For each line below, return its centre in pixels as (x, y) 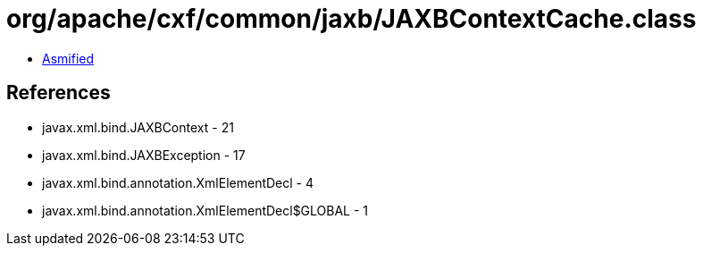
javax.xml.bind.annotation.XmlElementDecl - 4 (178, 182)
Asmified (68, 58)
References (59, 93)
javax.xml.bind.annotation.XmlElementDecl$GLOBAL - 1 (205, 210)
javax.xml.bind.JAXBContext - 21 (138, 127)
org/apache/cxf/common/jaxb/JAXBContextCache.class (351, 19)
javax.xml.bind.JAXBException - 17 (144, 155)
